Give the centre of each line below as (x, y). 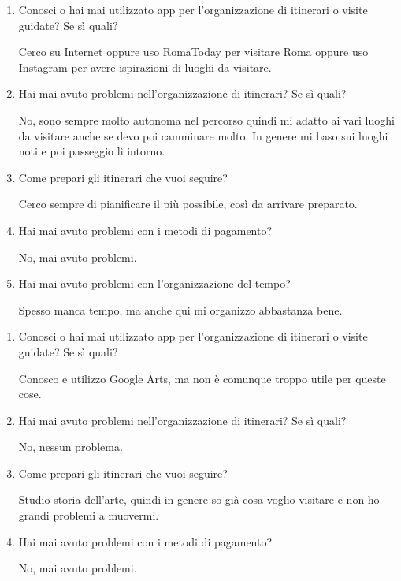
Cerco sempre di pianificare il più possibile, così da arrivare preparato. (188, 204)
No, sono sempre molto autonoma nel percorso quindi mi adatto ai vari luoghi (206, 119)
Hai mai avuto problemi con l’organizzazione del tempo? (154, 283)
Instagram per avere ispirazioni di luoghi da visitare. (145, 67)
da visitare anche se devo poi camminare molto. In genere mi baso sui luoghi (203, 135)
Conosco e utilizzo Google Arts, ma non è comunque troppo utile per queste (202, 378)
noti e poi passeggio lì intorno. (92, 151)
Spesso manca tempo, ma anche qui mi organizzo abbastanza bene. (180, 309)
